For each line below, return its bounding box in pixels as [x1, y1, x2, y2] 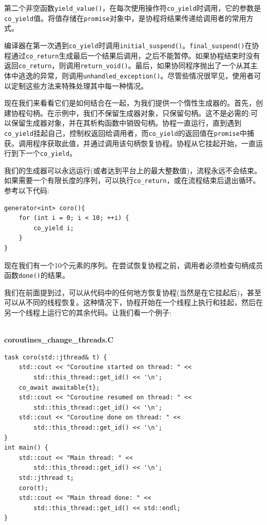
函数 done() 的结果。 [4, 270, 69, 280]
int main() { [4, 444, 48, 452]
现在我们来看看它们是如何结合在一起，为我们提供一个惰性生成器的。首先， [4, 97, 256, 108]
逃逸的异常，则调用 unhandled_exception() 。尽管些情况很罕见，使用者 [18, 70, 254, 80]
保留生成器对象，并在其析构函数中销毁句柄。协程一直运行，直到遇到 [11, 117, 241, 128]
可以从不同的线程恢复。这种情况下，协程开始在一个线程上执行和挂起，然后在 [4, 297, 263, 308]
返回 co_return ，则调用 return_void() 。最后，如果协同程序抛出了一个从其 [4, 60, 251, 71]
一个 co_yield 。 [25, 148, 77, 158]
